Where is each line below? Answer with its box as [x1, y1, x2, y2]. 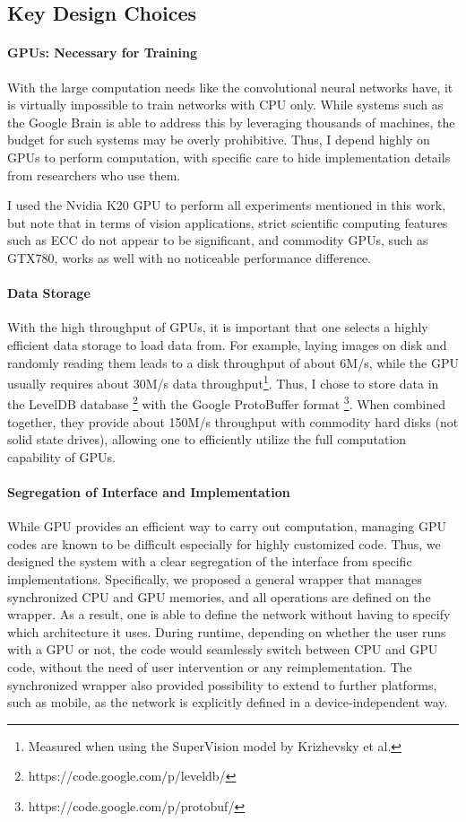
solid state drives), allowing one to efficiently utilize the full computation [7, 430, 407, 449]
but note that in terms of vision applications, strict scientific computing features [7, 213, 448, 232]
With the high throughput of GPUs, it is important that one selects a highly [7, 318, 428, 337]
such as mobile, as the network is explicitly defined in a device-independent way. [7, 693, 448, 712]
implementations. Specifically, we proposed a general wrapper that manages [7, 569, 422, 588]
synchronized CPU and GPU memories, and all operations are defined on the [7, 587, 431, 606]
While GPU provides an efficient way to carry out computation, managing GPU [7, 517, 447, 536]
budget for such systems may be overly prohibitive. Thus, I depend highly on [7, 130, 430, 149]
